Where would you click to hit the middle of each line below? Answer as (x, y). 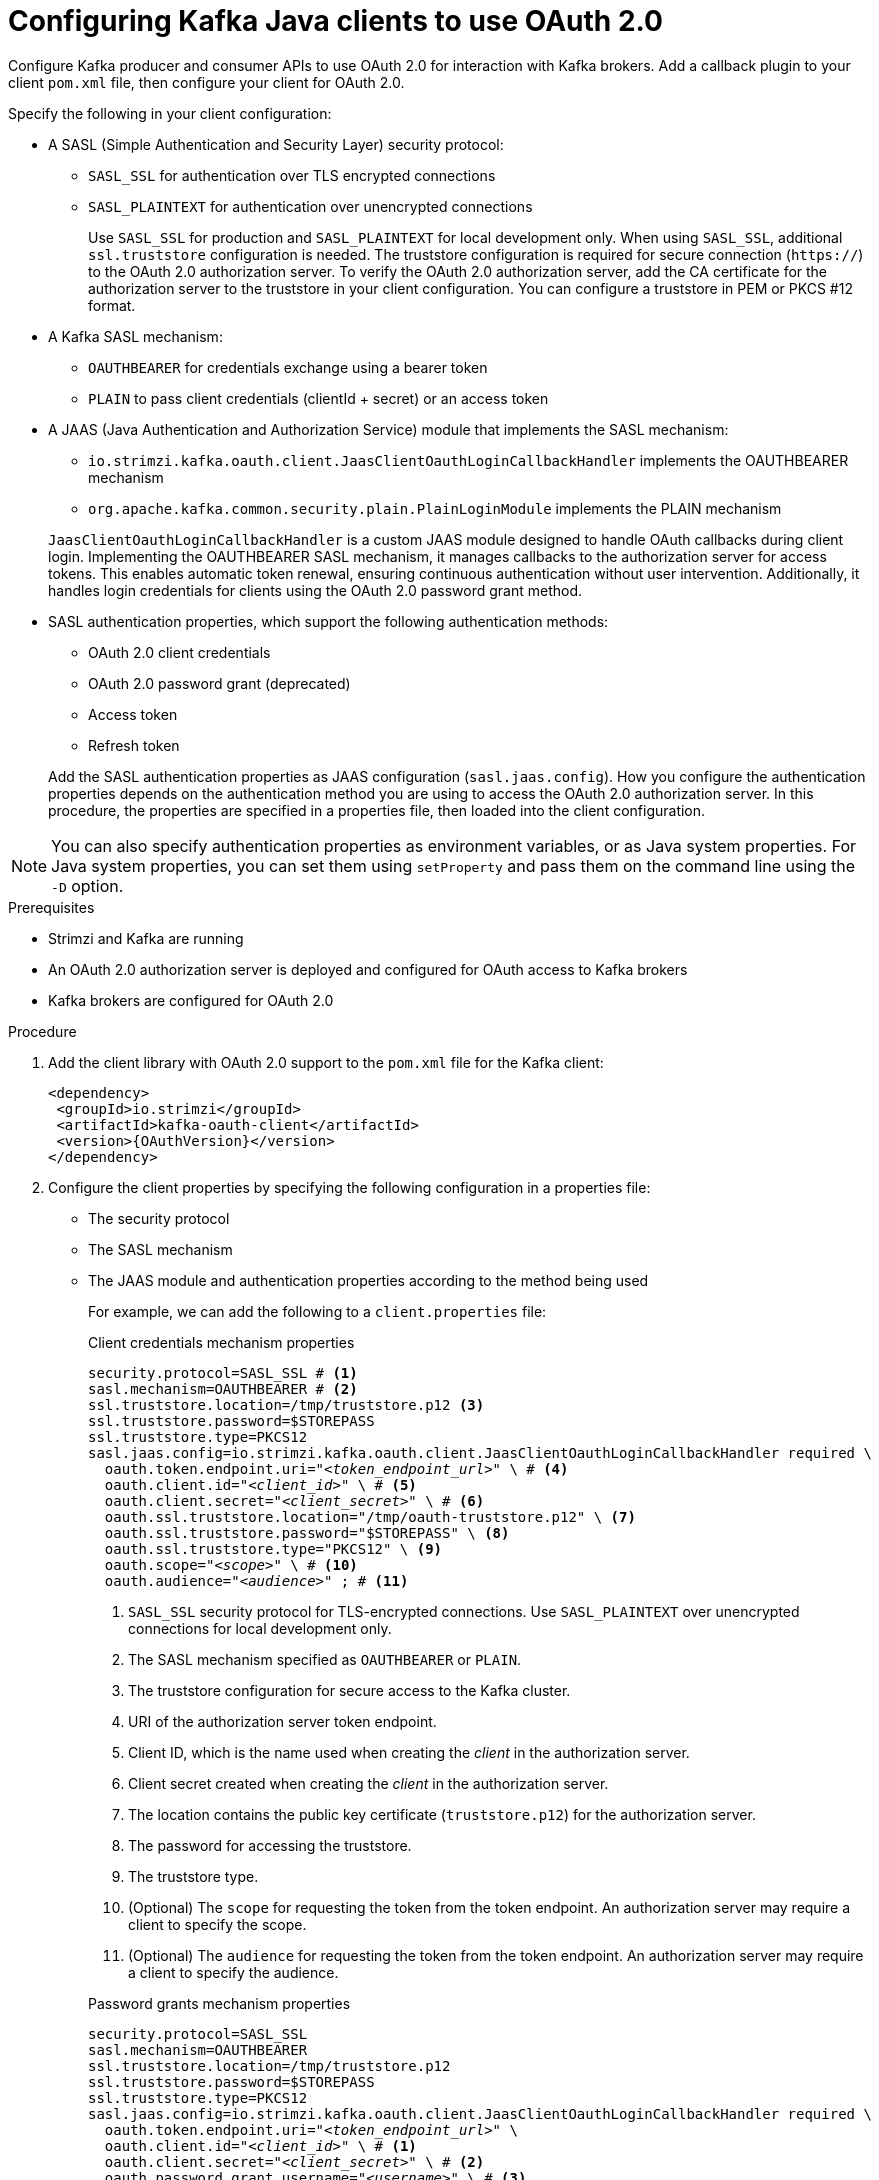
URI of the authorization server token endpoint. (282, 1721)
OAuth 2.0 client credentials (179, 652)
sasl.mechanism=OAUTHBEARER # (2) (223, 1388)
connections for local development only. (260, 1628)
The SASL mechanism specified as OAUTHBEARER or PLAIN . (325, 1659)
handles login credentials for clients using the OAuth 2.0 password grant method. (315, 590)
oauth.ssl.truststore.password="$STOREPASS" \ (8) (307, 1532)
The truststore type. (193, 1876)
